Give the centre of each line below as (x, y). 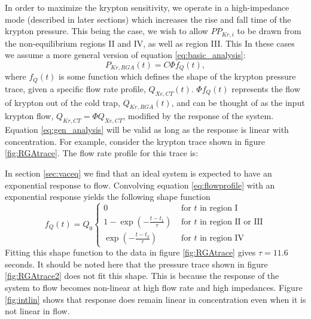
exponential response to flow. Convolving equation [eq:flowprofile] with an (140, 185)
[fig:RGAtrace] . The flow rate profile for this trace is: (102, 153)
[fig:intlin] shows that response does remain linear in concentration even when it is (155, 299)
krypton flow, (29, 116)
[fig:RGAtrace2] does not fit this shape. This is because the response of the (142, 276)
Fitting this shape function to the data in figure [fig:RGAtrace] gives (130, 252)
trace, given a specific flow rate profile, (75, 88)
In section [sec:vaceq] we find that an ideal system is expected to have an (138, 173)
